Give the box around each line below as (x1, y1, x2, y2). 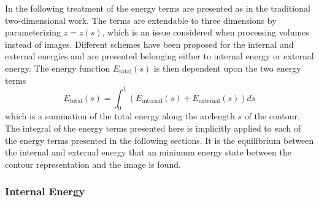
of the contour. (244, 110, 300, 122)
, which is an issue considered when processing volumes (102, 26, 309, 39)
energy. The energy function (5, 61, 110, 74)
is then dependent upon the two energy (153, 61, 301, 74)
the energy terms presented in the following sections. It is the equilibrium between (5, 133, 314, 146)
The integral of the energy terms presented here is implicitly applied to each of (5, 122, 301, 135)
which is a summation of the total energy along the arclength (5, 110, 235, 122)
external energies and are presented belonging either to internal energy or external (5, 50, 314, 62)
